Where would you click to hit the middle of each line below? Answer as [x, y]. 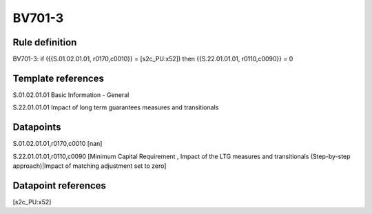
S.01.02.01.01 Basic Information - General [71, 95]
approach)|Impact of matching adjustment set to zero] [90, 166]
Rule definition [45, 42]
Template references [59, 78]
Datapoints [37, 127]
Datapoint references [60, 185]
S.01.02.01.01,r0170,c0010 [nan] [58, 144]
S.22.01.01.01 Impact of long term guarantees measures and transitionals [116, 107]
